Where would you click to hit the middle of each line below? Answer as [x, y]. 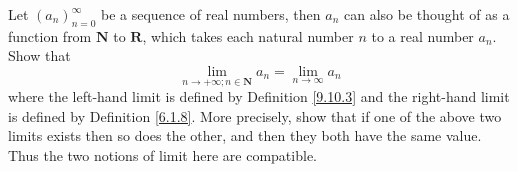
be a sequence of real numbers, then [211, 14]
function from [50, 35]
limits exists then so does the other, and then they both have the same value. [245, 135]
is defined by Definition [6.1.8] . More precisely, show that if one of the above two [255, 115]
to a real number [422, 35]
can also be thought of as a [426, 14]
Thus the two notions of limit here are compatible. [162, 154]
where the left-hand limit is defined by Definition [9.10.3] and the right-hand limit [259, 96]
